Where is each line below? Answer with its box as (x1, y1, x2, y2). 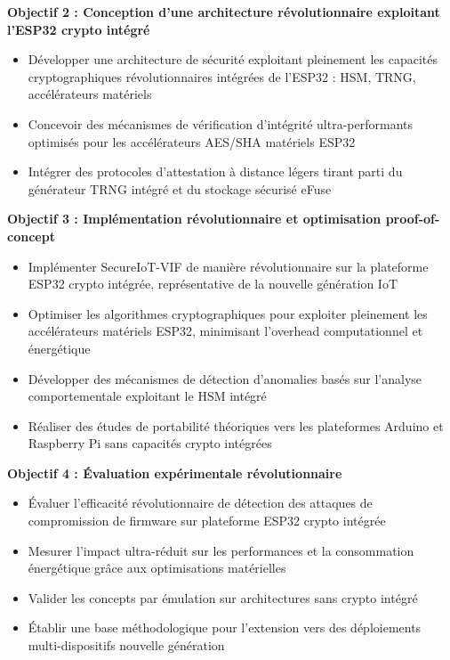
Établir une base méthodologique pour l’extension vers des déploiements (28, 618, 422, 637)
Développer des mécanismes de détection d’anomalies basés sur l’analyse (28, 369, 422, 387)
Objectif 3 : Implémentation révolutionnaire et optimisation (7, 209, 382, 228)
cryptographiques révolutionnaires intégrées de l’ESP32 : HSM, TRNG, (28, 67, 416, 86)
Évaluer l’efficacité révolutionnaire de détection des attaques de (28, 493, 373, 512)
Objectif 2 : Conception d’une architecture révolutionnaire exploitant (7, 3, 440, 20)
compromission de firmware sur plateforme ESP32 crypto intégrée (28, 511, 386, 530)
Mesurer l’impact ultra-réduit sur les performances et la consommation (28, 541, 414, 559)
